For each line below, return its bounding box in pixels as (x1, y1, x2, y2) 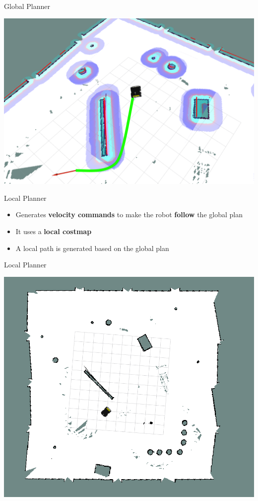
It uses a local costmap (15, 226, 92, 237)
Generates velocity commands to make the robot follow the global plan (15, 209, 243, 220)
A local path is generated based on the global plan (15, 243, 169, 253)
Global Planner (4, 1, 50, 11)
